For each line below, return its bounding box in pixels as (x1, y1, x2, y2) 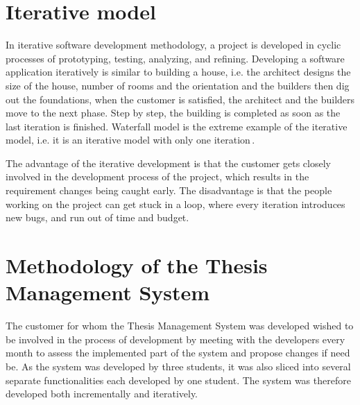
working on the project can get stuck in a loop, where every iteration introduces (6, 196, 345, 211)
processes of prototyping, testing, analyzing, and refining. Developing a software (6, 51, 345, 65)
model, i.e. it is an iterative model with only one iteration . (6, 132, 255, 147)
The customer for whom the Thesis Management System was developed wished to (6, 318, 354, 333)
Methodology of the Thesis (6, 251, 268, 279)
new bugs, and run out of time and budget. (6, 210, 189, 225)
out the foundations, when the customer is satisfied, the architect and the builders (6, 92, 355, 106)
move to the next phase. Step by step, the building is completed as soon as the (6, 105, 341, 120)
